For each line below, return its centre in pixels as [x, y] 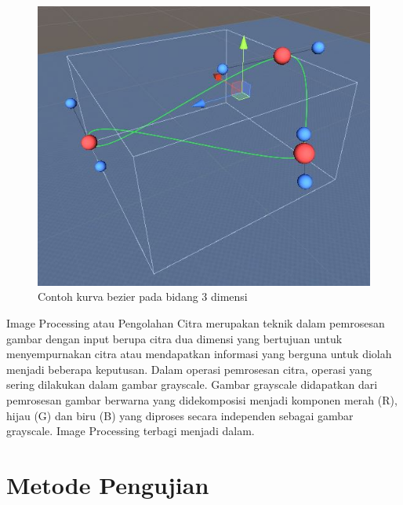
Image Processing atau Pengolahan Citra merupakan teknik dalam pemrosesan [196, 323]
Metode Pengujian [108, 484]
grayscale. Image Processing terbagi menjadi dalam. [131, 431]
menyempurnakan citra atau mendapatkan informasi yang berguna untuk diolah [199, 354]
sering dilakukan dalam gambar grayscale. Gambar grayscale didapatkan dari [192, 384]
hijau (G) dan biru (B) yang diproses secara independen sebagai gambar [180, 415]
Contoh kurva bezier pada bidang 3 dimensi [143, 296]
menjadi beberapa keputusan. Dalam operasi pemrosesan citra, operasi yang [189, 369]
